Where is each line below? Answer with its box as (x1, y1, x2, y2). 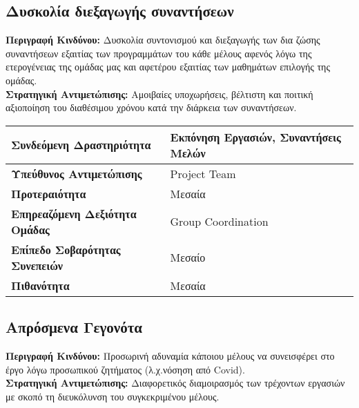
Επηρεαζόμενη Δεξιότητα (11, 205, 137, 222)
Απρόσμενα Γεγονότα (6, 316, 143, 338)
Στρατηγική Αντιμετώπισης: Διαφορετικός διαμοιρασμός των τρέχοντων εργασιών (6, 376, 345, 390)
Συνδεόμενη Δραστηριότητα (11, 137, 151, 153)
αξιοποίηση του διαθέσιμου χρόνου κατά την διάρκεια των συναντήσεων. (6, 100, 297, 115)
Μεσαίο (170, 249, 206, 266)
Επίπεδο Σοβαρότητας (11, 241, 121, 258)
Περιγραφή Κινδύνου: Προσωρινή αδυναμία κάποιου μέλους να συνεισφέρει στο (6, 348, 335, 362)
